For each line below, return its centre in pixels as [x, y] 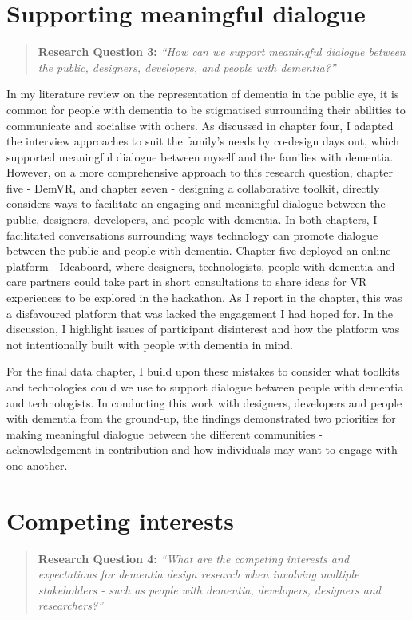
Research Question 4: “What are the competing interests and [194, 558]
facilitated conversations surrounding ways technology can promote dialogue [192, 234]
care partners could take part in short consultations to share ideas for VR [187, 282]
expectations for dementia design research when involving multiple [198, 574]
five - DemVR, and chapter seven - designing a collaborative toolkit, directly [193, 187]
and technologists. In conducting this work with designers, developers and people [204, 402]
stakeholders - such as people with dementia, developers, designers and [210, 589]
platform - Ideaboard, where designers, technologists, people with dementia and [201, 266]
